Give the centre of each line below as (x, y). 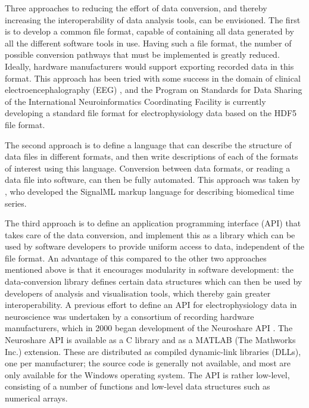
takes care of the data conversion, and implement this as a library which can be (150, 234)
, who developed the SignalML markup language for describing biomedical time (149, 191)
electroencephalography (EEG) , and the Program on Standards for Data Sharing (154, 90)
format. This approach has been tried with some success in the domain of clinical (153, 78)
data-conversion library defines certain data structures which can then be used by (154, 281)
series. (16, 203)
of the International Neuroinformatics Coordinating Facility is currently (135, 101)
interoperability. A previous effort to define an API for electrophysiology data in (151, 305)
